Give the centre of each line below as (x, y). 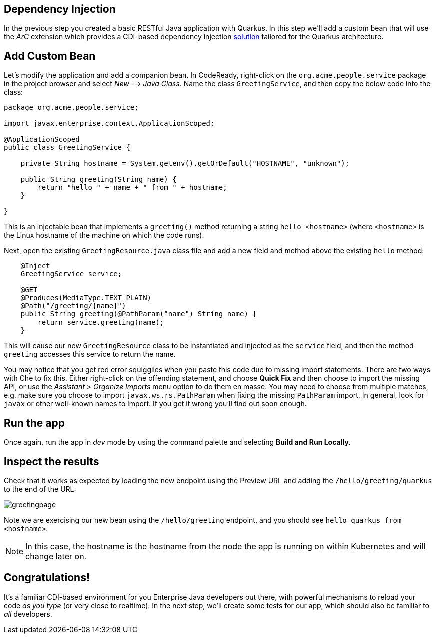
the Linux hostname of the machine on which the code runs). (104, 235)
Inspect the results (52, 461)
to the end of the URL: (40, 489)
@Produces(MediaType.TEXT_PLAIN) (86, 298)
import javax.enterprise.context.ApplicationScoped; (109, 123)
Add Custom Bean (50, 56)
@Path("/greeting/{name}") (73, 306)
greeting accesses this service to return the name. (90, 354)
